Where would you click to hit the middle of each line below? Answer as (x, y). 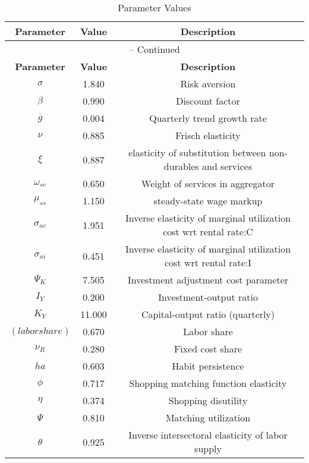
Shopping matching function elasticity (208, 383)
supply (208, 448)
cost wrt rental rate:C (208, 231)
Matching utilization (208, 418)
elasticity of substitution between (197, 152)
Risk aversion (208, 84)
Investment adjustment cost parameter (208, 280)
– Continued (154, 49)
